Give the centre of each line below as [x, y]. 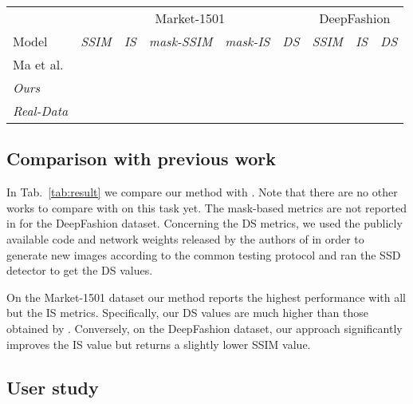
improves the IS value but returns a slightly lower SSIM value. [159, 344]
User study [53, 387]
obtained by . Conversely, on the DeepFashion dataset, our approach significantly [205, 328]
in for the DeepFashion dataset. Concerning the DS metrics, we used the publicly [205, 223]
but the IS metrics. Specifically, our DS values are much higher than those [188, 313]
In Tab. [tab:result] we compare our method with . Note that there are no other [202, 192]
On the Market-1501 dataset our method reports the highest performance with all [206, 297]
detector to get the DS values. [80, 270]
